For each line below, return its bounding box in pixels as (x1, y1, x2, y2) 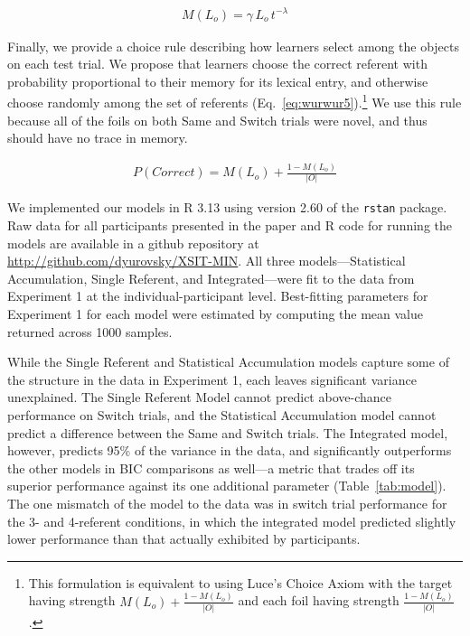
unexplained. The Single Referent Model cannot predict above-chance (7, 388, 391, 407)
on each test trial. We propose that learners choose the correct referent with (7, 54, 428, 73)
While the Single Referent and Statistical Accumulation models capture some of (7, 352, 449, 371)
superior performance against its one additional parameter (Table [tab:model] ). (7, 476, 446, 495)
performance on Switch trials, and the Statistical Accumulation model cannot (7, 406, 437, 424)
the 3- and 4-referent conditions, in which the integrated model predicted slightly (7, 511, 456, 530)
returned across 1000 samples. (7, 322, 173, 341)
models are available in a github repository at (7, 233, 259, 252)
